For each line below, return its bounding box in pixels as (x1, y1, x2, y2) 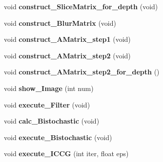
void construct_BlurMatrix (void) (4, 18, 116, 28)
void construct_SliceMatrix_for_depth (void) (4, 1, 158, 11)
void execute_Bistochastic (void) (4, 132, 112, 142)
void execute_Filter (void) (4, 99, 90, 109)
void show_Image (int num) (4, 83, 94, 93)
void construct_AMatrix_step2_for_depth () (4, 67, 160, 77)
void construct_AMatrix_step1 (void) (4, 34, 131, 44)
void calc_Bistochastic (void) (4, 116, 100, 126)
